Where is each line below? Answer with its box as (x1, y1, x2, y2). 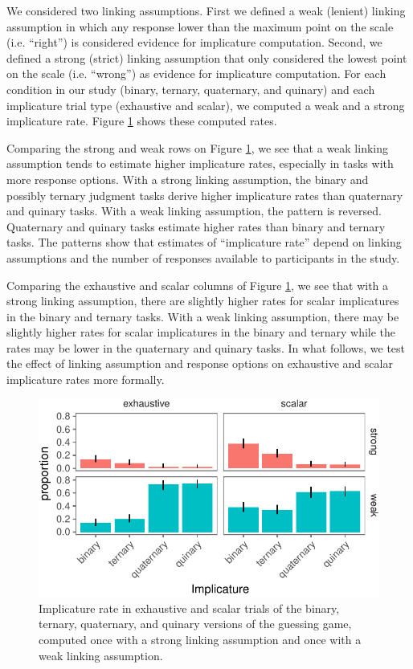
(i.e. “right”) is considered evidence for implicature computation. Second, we (6, 34, 382, 51)
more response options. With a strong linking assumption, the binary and (6, 170, 369, 187)
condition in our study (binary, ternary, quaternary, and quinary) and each (6, 80, 375, 97)
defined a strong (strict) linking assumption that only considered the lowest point (6, 49, 407, 66)
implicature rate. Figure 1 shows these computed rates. (6, 112, 277, 129)
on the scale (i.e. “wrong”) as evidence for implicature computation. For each (6, 65, 386, 82)
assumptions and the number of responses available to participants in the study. (6, 249, 400, 266)
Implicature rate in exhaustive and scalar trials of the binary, (39, 599, 340, 616)
